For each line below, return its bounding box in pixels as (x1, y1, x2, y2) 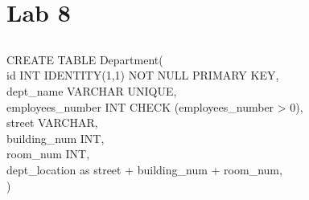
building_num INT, (6, 129, 105, 146)
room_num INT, (6, 145, 90, 162)
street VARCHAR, (6, 114, 98, 131)
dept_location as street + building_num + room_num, (6, 161, 282, 178)
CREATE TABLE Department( (6, 51, 163, 67)
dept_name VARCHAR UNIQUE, (6, 82, 177, 99)
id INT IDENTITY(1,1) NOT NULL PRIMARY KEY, (6, 67, 279, 84)
